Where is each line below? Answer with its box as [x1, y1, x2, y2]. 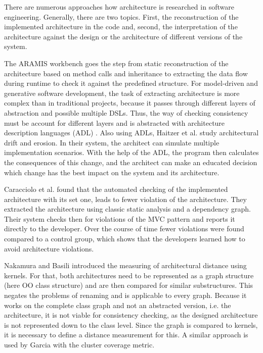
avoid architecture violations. [4, 243, 94, 254]
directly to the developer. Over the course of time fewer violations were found [4, 223, 244, 234]
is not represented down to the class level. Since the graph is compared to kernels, [4, 319, 258, 330]
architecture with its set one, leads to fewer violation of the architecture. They [4, 193, 247, 204]
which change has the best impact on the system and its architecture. [4, 167, 220, 177]
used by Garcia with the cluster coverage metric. [4, 339, 155, 349]
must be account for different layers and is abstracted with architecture [4, 117, 225, 128]
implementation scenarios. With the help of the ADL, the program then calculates [4, 147, 259, 158]
